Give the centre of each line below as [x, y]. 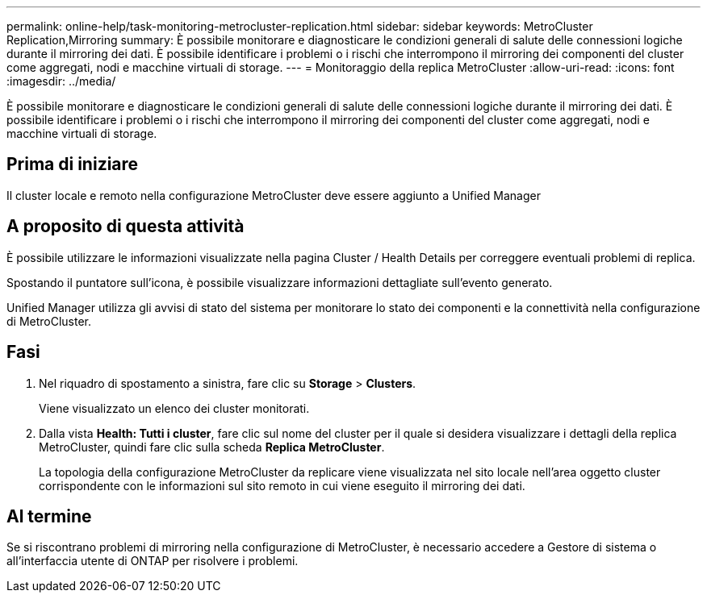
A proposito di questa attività [126, 227]
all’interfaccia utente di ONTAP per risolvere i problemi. [153, 561]
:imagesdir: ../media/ [61, 81]
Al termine [49, 516]
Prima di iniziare [73, 164]
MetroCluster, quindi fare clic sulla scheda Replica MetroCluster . [212, 447]
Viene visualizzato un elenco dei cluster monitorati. [174, 408]
